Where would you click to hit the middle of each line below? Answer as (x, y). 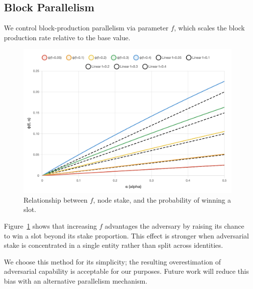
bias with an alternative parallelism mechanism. (76, 280)
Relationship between (56, 199)
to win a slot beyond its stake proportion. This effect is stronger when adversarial (126, 235)
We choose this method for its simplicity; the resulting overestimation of (113, 261)
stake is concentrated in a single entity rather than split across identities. (114, 245)
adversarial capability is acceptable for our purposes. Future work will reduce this (126, 271)
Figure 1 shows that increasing (51, 225)
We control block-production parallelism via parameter (86, 28)
